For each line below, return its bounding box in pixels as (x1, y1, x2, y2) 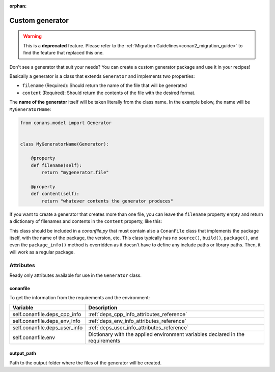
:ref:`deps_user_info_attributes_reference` (88, 324, 189, 331)
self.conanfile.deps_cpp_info (12, 310, 81, 318)
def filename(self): (31, 162, 82, 168)
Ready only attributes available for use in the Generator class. (9, 272, 142, 278)
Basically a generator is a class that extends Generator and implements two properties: (9, 73, 195, 79)
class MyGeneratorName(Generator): (20, 141, 109, 147)
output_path (9, 350, 37, 356)
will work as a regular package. (9, 249, 75, 255)
